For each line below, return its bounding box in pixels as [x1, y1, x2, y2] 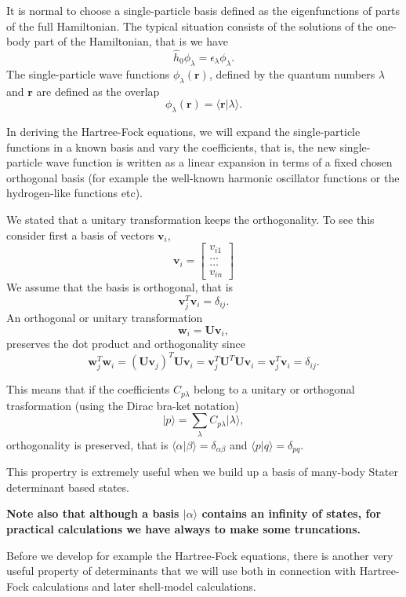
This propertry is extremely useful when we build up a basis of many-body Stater [6, 463, 398, 480]
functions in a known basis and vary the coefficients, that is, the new [6, 138, 336, 155]
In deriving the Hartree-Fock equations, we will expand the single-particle [6, 123, 361, 139]
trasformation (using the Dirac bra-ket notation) [6, 397, 239, 413]
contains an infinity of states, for [201, 505, 382, 522]
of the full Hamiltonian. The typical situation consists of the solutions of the [6, 17, 373, 34]
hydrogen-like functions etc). [6, 185, 143, 201]
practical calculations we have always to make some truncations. [6, 520, 361, 537]
